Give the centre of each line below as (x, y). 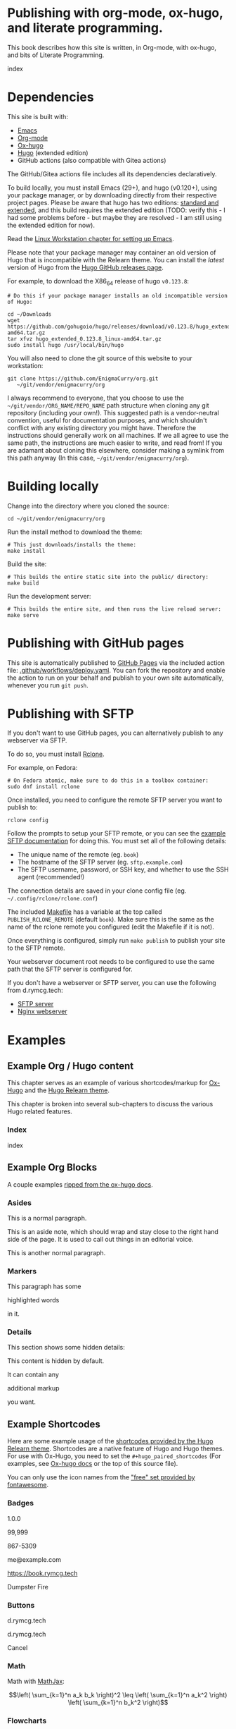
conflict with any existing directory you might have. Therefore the (102, 427)
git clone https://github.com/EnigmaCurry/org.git (83, 379)
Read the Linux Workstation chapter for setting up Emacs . (91, 238)
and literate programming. (85, 28)
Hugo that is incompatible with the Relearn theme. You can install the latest (116, 259)
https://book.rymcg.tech (42, 1573)
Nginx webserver (42, 1012)
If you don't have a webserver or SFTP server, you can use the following (112, 983)
